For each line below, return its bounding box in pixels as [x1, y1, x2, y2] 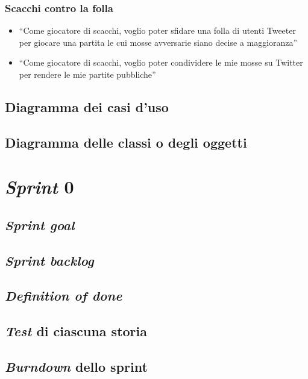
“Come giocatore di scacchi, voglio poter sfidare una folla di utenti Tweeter [19, 24, 296, 37]
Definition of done [5, 286, 122, 305]
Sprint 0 [5, 174, 74, 199]
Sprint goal [5, 215, 75, 234]
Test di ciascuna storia [5, 322, 148, 340]
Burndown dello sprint [5, 357, 148, 376]
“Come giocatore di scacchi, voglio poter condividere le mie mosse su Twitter [19, 56, 303, 69]
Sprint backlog [5, 251, 94, 269]
